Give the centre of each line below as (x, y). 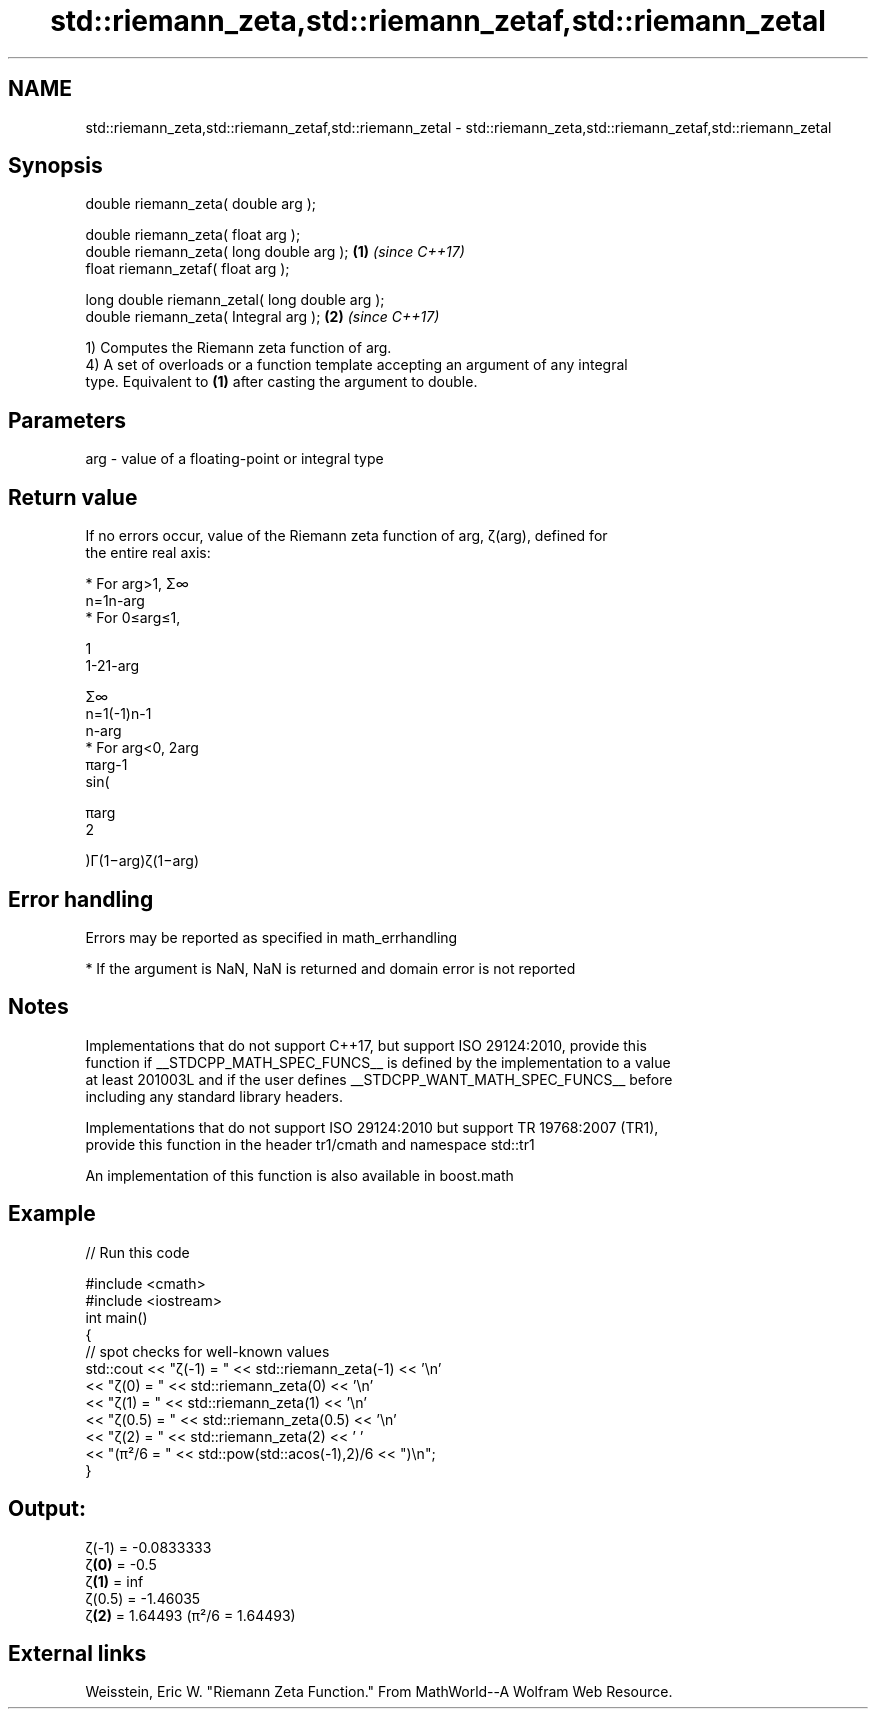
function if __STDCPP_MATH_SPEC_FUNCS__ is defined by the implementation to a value (378, 1062)
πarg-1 (106, 765)
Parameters (67, 420)
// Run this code (137, 1252)
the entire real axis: (148, 553)
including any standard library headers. (214, 1096)
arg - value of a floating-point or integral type (234, 459)
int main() (116, 1317)
